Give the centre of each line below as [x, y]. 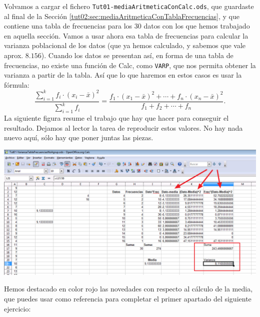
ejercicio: [17, 308]
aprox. [14, 55]
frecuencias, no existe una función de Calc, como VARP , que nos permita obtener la [130, 65]
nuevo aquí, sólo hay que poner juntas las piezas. [79, 137]
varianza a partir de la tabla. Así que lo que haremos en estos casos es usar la [123, 75]
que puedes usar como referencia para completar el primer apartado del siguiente [128, 298]
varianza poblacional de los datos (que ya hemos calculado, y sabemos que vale [125, 45]
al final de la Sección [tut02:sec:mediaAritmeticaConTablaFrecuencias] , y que [122, 16]
